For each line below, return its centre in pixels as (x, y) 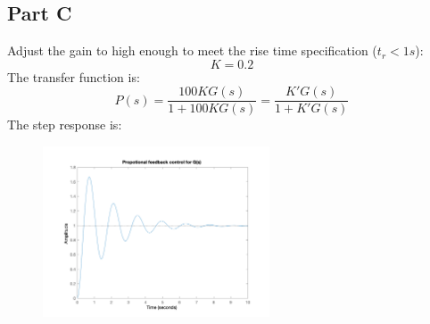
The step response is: (65, 125)
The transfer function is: (74, 76)
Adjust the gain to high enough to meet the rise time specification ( (192, 50)
